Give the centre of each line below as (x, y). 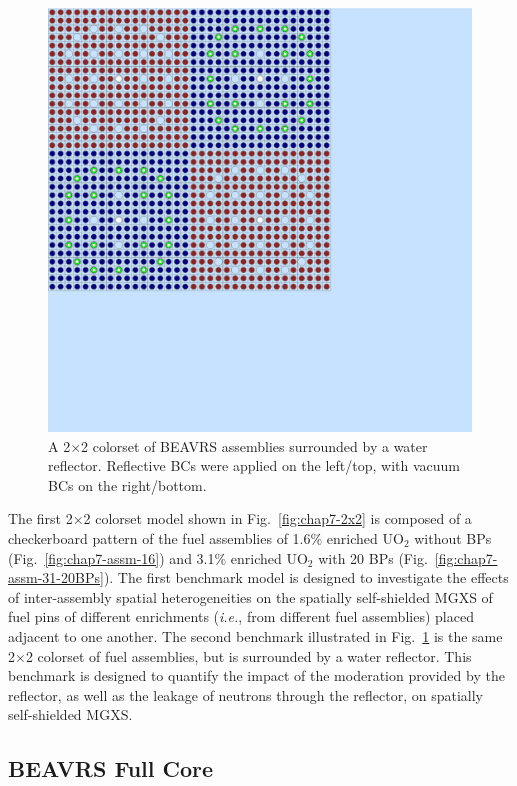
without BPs (453, 537)
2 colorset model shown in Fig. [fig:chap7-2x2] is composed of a (277, 518)
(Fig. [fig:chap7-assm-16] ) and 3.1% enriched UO (158, 557)
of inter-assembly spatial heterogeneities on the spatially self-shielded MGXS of (250, 596)
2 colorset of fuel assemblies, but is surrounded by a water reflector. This (248, 655)
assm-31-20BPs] (56, 577)
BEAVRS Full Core (111, 768)
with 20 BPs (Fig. (373, 557)
